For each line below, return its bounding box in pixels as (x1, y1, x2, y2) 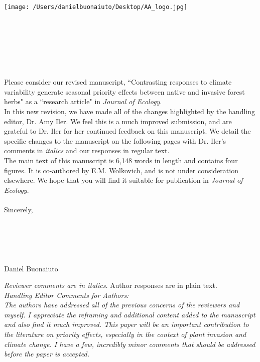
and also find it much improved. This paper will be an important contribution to (4, 319, 249, 329)
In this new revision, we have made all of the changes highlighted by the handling (4, 106, 255, 116)
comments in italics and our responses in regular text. (4, 145, 170, 156)
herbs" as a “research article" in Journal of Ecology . (4, 96, 162, 107)
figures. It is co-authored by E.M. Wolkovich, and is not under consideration (4, 165, 238, 175)
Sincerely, (4, 204, 33, 214)
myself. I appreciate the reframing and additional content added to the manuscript (4, 309, 255, 319)
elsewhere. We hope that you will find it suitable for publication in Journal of (4, 175, 243, 185)
